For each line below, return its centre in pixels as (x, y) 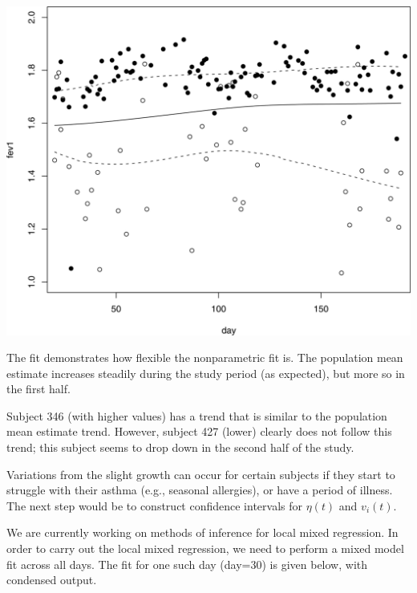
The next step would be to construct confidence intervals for (154, 505)
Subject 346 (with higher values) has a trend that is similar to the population (197, 415)
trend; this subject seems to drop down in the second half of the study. (180, 447)
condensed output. (52, 580)
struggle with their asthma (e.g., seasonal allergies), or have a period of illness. (200, 490)
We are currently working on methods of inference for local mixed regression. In (202, 532)
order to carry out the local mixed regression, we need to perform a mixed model (205, 548)
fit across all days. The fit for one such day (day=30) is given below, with (187, 564)
